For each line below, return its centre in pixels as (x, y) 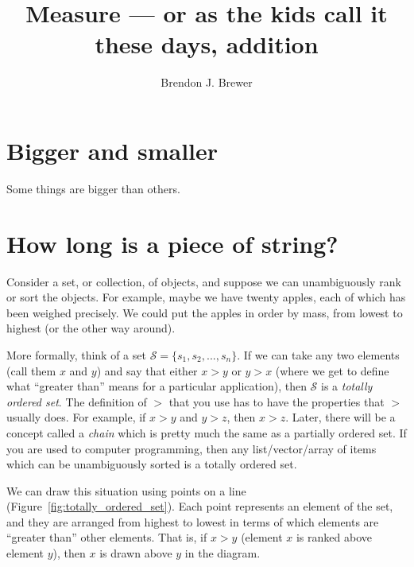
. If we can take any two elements (318, 354)
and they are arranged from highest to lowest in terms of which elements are (193, 521)
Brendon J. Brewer (207, 82)
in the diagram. (222, 553)
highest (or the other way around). (91, 328)
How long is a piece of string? (172, 243)
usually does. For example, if (76, 417)
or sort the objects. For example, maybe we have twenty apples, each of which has (206, 297)
